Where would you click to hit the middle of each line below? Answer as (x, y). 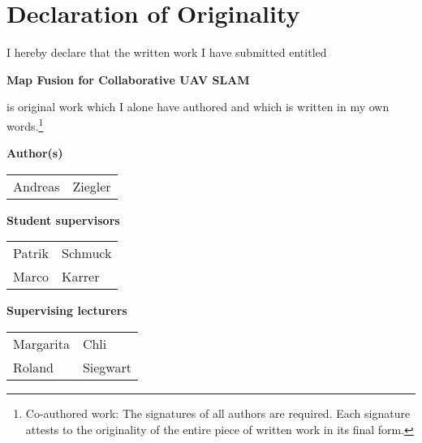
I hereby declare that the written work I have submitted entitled (167, 52)
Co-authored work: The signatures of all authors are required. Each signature (218, 413)
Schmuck (87, 253)
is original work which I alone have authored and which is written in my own (198, 107)
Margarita (41, 343)
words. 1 (25, 124)
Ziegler (92, 186)
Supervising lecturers (67, 310)
